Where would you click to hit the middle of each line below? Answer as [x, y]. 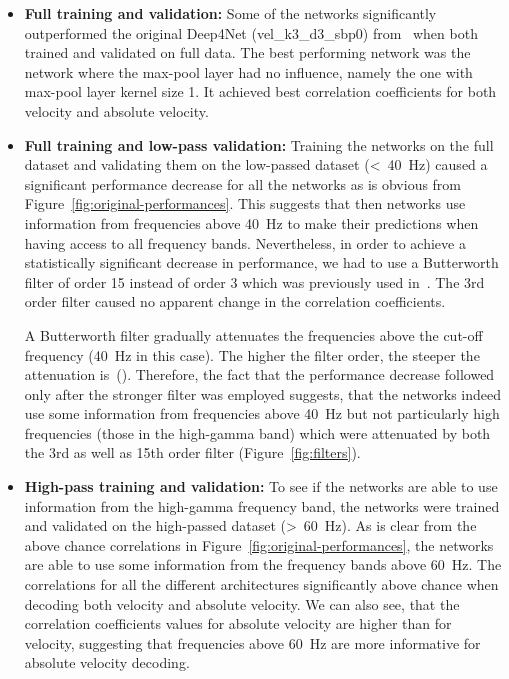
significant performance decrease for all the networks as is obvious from [243, 183]
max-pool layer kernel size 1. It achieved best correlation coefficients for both [260, 91]
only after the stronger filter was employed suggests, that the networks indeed [263, 393]
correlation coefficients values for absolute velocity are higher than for [238, 623]
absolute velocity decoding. [107, 662]
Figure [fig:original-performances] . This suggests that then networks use [245, 203]
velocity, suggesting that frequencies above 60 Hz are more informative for [252, 642]
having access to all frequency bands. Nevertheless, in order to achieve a [245, 242]
